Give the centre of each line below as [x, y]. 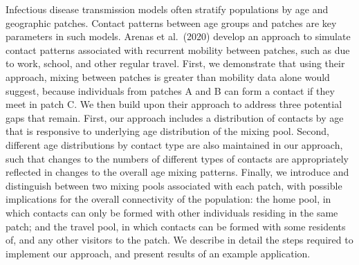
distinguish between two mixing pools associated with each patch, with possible [174, 185]
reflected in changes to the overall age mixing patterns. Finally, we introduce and [177, 172]
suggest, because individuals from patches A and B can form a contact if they [170, 90]
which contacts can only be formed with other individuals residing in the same [172, 212]
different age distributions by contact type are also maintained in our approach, [174, 144]
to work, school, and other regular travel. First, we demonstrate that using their [175, 63]
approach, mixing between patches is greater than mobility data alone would [168, 76]
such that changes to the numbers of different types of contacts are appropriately [177, 158]
